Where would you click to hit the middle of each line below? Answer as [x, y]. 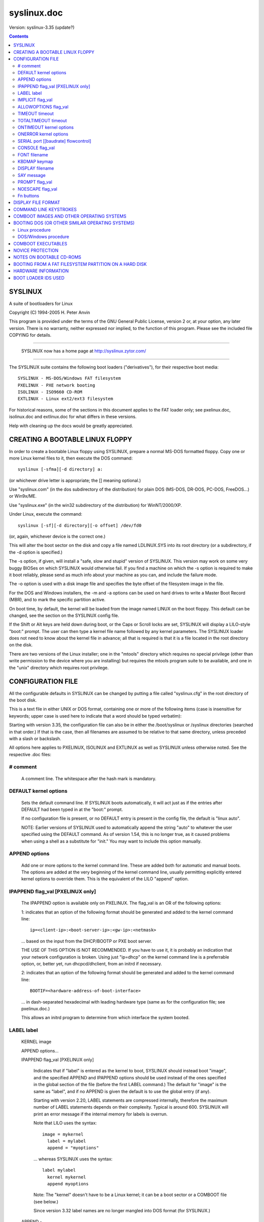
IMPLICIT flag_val [35, 100]
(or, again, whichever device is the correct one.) [57, 536]
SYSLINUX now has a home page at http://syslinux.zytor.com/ [84, 351]
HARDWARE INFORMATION [41, 271]
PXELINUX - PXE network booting [56, 385]
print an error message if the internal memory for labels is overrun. [101, 1114]
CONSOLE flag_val [36, 148]
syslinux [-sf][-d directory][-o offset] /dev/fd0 [80, 525]
